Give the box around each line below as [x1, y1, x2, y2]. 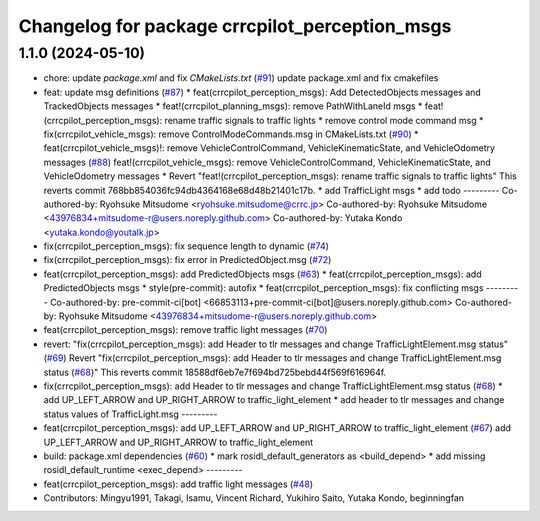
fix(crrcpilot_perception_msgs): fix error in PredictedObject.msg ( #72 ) [43, 254, 332, 266]
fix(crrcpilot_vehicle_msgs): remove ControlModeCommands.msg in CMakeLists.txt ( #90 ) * [43, 128, 419, 140]
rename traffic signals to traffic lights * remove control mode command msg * [164, 114, 484, 126]
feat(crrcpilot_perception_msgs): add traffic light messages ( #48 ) [43, 478, 314, 490]
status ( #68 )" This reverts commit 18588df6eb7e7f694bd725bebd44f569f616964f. [43, 366, 387, 378]
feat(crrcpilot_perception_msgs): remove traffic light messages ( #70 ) [43, 324, 328, 336]
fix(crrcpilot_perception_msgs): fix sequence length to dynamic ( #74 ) [43, 240, 330, 252]
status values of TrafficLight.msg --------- [43, 408, 218, 420]
